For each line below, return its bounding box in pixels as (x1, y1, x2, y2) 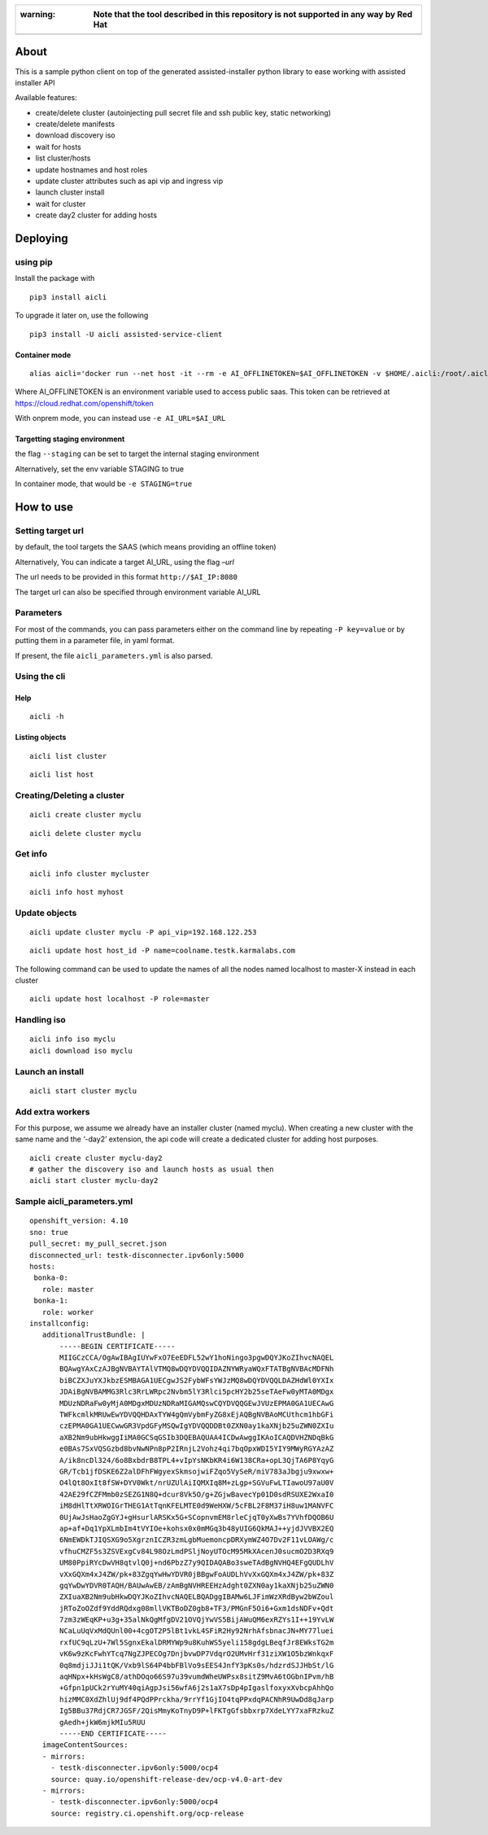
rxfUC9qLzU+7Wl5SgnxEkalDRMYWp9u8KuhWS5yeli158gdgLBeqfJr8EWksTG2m (59, 1637, 334, 1647)
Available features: (15, 93, 77, 103)
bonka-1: (33, 1296, 68, 1306)
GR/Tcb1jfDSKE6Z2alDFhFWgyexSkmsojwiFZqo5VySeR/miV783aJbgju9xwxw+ (59, 1467, 334, 1476)
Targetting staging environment (15, 434, 125, 444)
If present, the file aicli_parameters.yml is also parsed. (15, 650, 213, 660)
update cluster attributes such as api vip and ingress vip (35, 176, 224, 186)
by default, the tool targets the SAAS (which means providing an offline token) (15, 542, 277, 552)
